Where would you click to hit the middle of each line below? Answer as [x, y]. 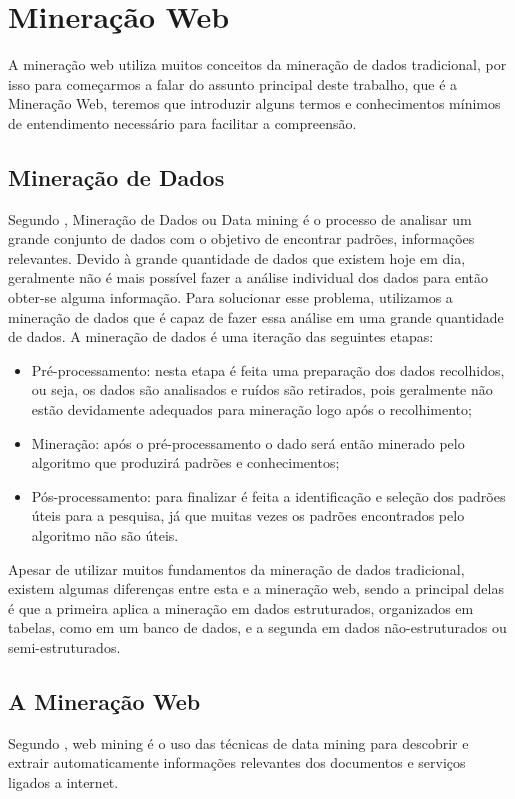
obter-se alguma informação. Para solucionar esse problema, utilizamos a [230, 297]
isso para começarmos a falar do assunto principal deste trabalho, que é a [233, 83]
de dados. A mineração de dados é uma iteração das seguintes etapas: [221, 336]
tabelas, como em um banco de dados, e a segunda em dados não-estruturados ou [257, 627]
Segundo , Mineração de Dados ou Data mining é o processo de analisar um [240, 218]
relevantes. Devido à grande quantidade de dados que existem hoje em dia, [237, 257]
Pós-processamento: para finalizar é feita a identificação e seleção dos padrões [268, 495]
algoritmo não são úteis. [105, 535]
